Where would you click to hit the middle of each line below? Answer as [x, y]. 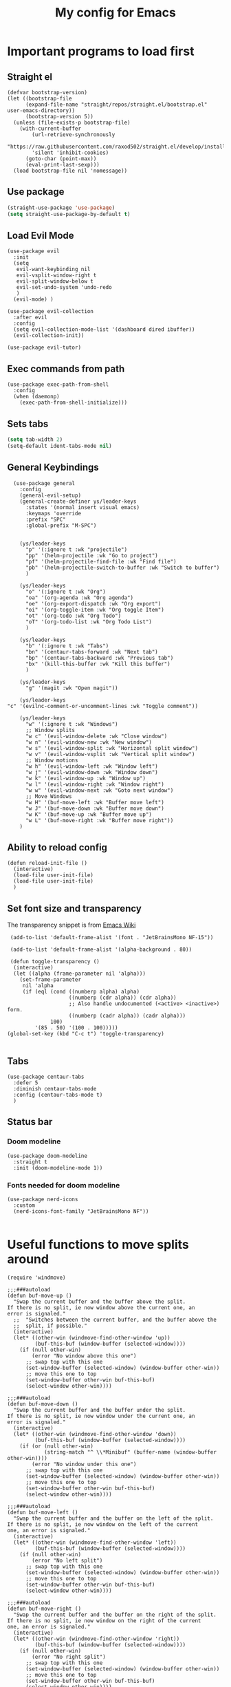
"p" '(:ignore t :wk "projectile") [76, 549]
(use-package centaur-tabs [46, 1077]
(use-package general [44, 483]
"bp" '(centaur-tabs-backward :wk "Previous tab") [99, 658]
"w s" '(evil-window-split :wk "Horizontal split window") [111, 748]
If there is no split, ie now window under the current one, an [101, 1416]
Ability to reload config [57, 847]
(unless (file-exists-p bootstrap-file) [72, 122]
